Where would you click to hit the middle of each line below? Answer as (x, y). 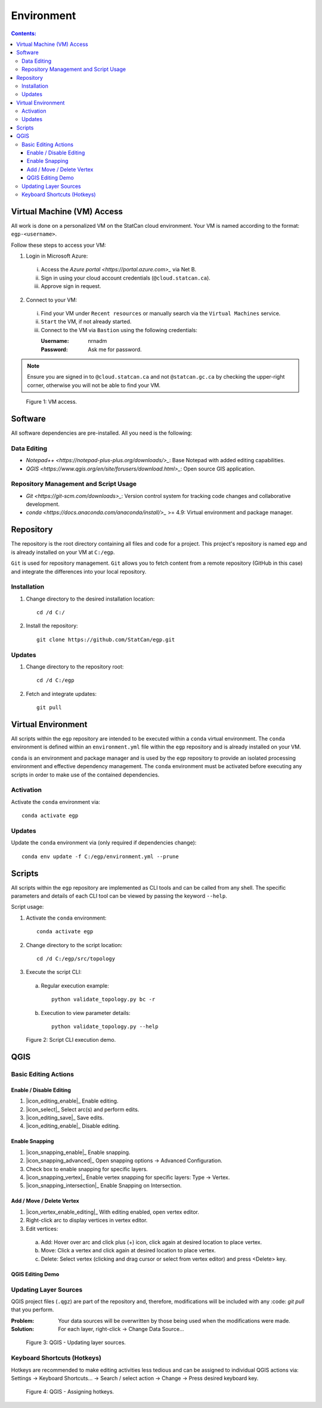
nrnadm (97, 341)
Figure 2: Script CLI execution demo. (71, 1040)
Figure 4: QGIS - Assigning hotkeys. (70, 1392)
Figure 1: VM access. (52, 402)
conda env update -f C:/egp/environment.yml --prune (100, 856)
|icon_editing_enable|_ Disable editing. (73, 1126)
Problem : (23, 1320)
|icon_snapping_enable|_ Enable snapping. (78, 1152)
